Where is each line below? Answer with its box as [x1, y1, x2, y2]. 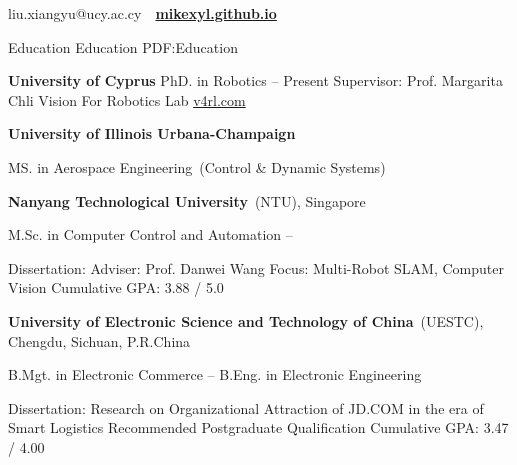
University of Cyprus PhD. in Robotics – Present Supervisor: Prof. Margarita [8, 70, 503, 91]
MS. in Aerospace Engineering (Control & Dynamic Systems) [8, 156, 386, 177]
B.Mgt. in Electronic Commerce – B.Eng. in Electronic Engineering [8, 364, 422, 385]
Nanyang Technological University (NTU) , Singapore [8, 190, 366, 211]
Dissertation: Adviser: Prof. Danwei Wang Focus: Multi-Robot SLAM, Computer [8, 257, 504, 278]
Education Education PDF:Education [8, 36, 238, 57]
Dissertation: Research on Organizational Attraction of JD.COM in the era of [8, 397, 484, 418]
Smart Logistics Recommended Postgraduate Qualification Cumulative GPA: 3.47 [8, 417, 509, 438]
